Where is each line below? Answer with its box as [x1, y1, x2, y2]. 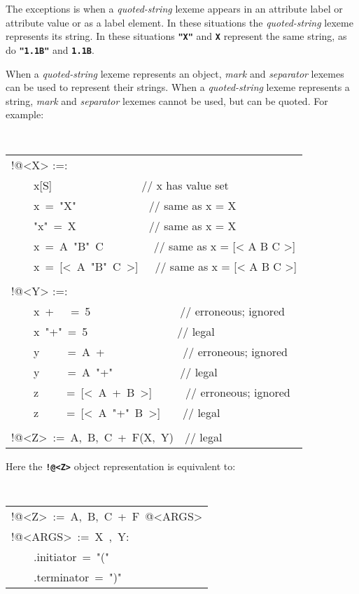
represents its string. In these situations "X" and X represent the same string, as [6, 29, 347, 43]
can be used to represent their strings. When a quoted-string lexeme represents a [6, 80, 350, 94]
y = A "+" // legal [34, 363, 218, 380]
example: [6, 107, 44, 122]
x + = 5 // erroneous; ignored [34, 302, 285, 319]
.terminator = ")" [34, 568, 122, 585]
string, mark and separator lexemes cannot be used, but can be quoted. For [6, 93, 328, 108]
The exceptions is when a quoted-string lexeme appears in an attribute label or [6, 1, 343, 15]
